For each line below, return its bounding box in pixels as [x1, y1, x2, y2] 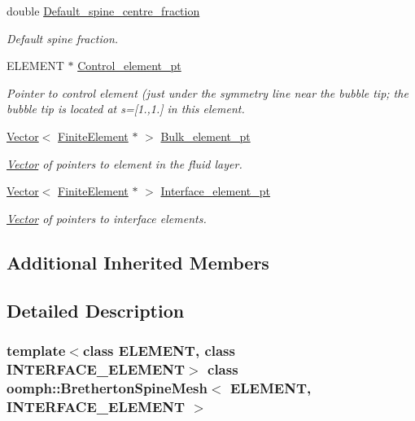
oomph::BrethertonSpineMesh [7, 377, 207, 397]
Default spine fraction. [7, 29, 119, 46]
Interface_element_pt [160, 182, 271, 200]
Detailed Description [7, 297, 185, 322]
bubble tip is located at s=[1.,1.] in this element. [7, 100, 245, 117]
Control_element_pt [77, 57, 181, 74]
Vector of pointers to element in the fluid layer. [7, 155, 242, 172]
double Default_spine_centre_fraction [7, 2, 200, 19]
